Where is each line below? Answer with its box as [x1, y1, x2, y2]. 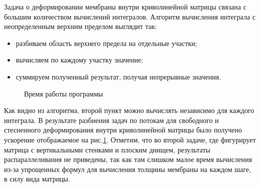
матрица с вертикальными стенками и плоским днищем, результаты [4, 144, 210, 154]
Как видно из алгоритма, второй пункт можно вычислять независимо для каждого [4, 105, 254, 115]
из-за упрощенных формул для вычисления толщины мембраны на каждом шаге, [4, 163, 251, 174]
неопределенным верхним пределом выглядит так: [4, 21, 157, 31]
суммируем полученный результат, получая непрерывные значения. [16, 71, 221, 81]
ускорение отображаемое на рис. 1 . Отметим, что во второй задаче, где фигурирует [4, 134, 256, 144]
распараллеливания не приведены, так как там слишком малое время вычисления [4, 154, 252, 164]
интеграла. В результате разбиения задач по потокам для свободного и [4, 114, 219, 125]
